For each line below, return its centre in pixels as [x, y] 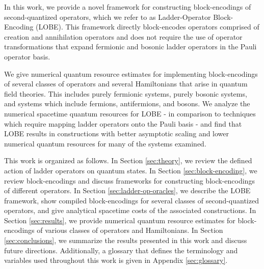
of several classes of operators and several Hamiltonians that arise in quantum [126, 84]
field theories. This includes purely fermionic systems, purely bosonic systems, [126, 93]
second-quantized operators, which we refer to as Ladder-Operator [108, 17]
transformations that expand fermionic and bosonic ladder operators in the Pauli [130, 47]
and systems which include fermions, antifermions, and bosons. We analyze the [127, 103]
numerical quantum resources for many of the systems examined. [105, 143]
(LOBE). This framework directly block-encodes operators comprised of [148, 27]
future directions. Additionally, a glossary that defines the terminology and [121, 250]
